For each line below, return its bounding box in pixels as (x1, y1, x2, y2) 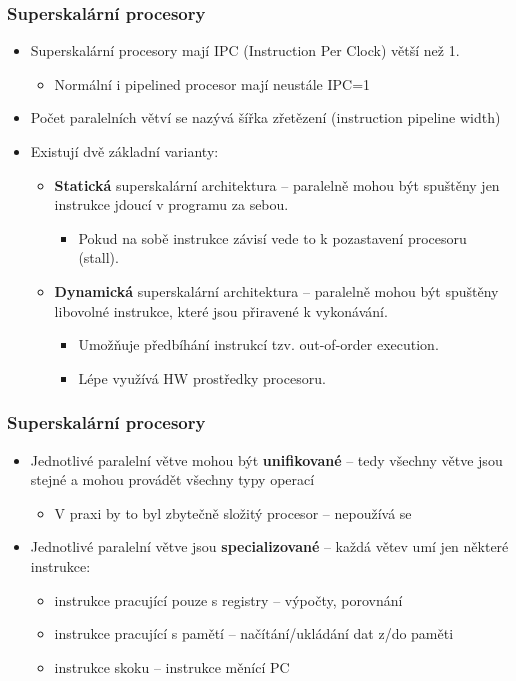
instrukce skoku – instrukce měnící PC (54, 656, 290, 677)
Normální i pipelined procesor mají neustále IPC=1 (54, 73, 371, 94)
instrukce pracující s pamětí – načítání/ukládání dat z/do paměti (54, 623, 454, 644)
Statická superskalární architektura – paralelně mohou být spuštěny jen (54, 174, 500, 195)
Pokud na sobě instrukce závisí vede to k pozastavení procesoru (78, 227, 467, 248)
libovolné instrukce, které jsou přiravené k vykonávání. (54, 300, 388, 321)
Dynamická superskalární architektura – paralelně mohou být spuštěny (54, 280, 499, 301)
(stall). (78, 247, 119, 268)
